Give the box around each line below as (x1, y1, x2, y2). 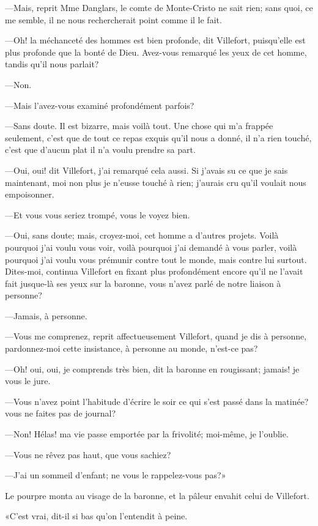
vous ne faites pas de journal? (5, 407, 116, 420)
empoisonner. (5, 188, 54, 201)
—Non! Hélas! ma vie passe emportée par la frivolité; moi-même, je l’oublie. (5, 428, 289, 440)
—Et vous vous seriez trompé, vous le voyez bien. (5, 208, 190, 221)
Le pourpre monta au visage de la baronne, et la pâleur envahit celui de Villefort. (5, 489, 309, 502)
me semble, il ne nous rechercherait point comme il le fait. (5, 13, 222, 26)
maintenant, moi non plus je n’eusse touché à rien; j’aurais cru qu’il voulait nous (5, 176, 306, 188)
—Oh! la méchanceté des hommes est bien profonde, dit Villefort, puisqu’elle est (5, 34, 306, 46)
